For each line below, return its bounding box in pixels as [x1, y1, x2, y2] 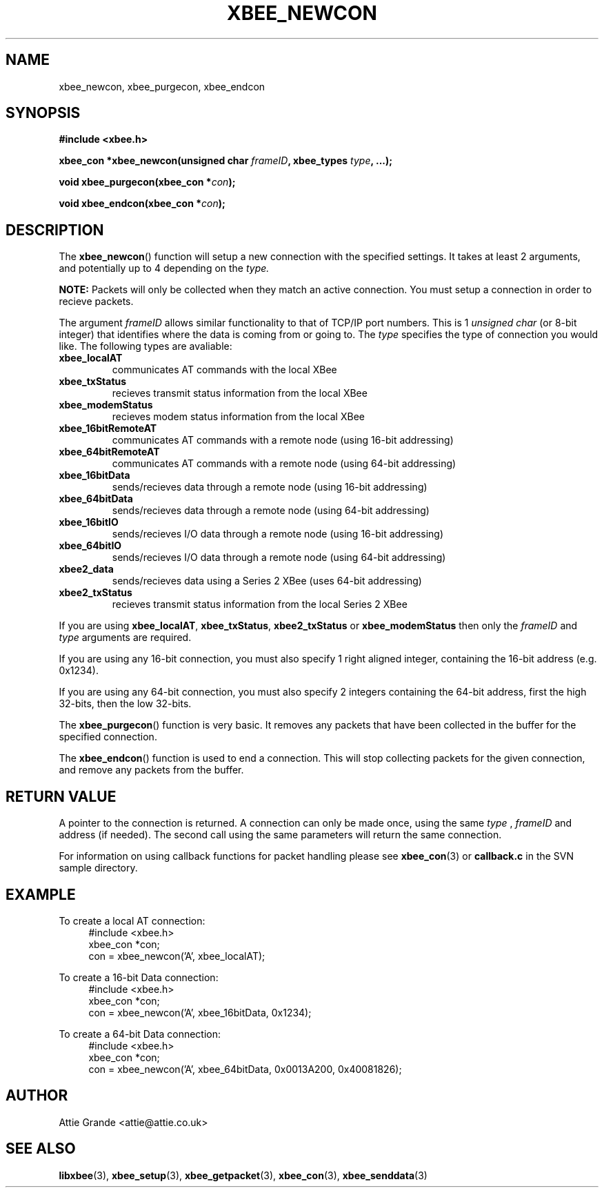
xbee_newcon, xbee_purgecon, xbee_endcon [59, 80, 265, 92]
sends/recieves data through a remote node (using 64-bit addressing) [112, 504, 430, 517]
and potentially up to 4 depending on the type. [59, 262, 270, 275]
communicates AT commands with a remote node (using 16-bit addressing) [112, 434, 454, 446]
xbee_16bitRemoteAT [59, 422, 157, 435]
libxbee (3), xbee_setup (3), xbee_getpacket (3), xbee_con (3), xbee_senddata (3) [59, 1169, 427, 1181]
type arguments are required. [59, 631, 192, 644]
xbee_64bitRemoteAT [59, 446, 160, 458]
